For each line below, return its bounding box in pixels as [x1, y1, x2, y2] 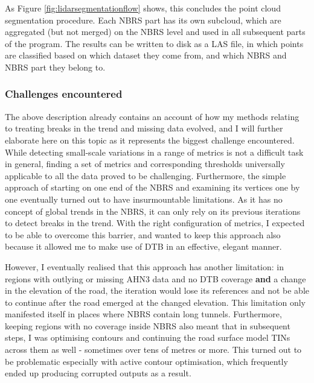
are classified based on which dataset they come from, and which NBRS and [5, 49, 287, 62]
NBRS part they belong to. [5, 60, 106, 73]
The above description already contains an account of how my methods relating [5, 110, 300, 122]
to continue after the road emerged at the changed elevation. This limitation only [5, 296, 306, 308]
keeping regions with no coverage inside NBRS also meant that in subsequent [5, 319, 290, 332]
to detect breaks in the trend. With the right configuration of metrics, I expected [5, 217, 305, 229]
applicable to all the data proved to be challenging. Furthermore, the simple [5, 169, 286, 182]
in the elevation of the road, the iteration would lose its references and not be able [5, 284, 309, 297]
